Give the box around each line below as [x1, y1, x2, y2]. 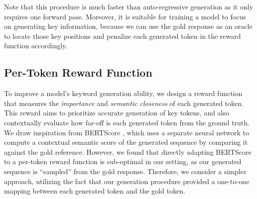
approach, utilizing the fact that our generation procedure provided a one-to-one [4, 176, 250, 186]
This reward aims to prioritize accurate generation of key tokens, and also [4, 107, 230, 118]
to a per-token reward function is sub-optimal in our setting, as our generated [4, 156, 242, 167]
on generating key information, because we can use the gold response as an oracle [4, 21, 253, 31]
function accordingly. [4, 40, 68, 51]
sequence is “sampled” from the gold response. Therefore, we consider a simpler [4, 166, 247, 176]
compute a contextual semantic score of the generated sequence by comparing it [4, 137, 248, 147]
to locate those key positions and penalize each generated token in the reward [4, 30, 241, 41]
